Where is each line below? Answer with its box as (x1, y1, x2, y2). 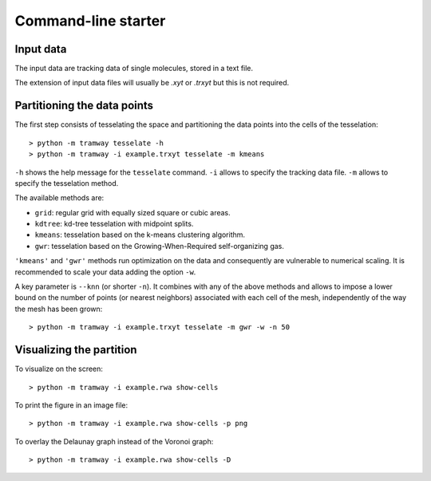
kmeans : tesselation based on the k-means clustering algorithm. (34, 230, 246, 239)
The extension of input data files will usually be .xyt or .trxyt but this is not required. (14, 78, 290, 88)
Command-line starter (14, 12, 166, 30)
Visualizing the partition (14, 343, 137, 357)
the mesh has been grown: (14, 304, 103, 313)
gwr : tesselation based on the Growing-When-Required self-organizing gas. (34, 241, 285, 250)
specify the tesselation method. (14, 178, 119, 187)
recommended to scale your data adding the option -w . (14, 267, 196, 277)
